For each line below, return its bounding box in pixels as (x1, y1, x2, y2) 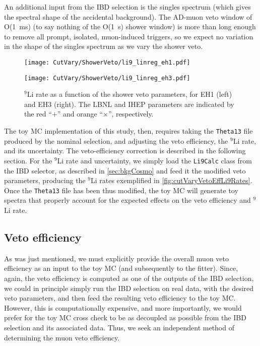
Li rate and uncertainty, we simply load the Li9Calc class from (57, 155, 252, 165)
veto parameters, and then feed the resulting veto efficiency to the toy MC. (4, 293, 236, 303)
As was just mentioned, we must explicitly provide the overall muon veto (4, 253, 229, 263)
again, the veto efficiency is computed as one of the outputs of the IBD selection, (4, 272, 254, 283)
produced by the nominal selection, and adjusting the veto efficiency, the (4, 135, 228, 146)
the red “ (24, 108, 52, 119)
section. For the (4, 155, 52, 165)
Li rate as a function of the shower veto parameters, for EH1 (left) (27, 89, 232, 99)
